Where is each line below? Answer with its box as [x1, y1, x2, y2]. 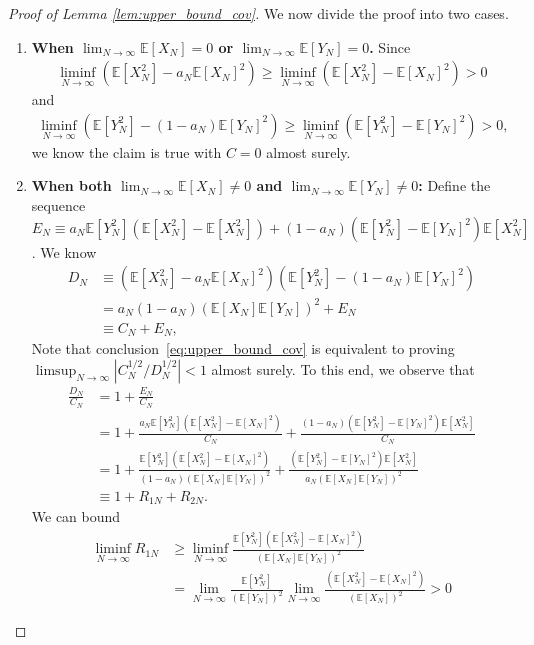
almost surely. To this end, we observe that [211, 358, 475, 379]
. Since [369, 36, 411, 57]
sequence [31, 195, 86, 216]
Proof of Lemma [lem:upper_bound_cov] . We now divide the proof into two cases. [8, 3, 509, 23]
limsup [35, 363, 77, 378]
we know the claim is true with [31, 141, 222, 162]
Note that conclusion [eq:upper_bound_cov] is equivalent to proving [31, 338, 455, 359]
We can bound [31, 506, 121, 527]
